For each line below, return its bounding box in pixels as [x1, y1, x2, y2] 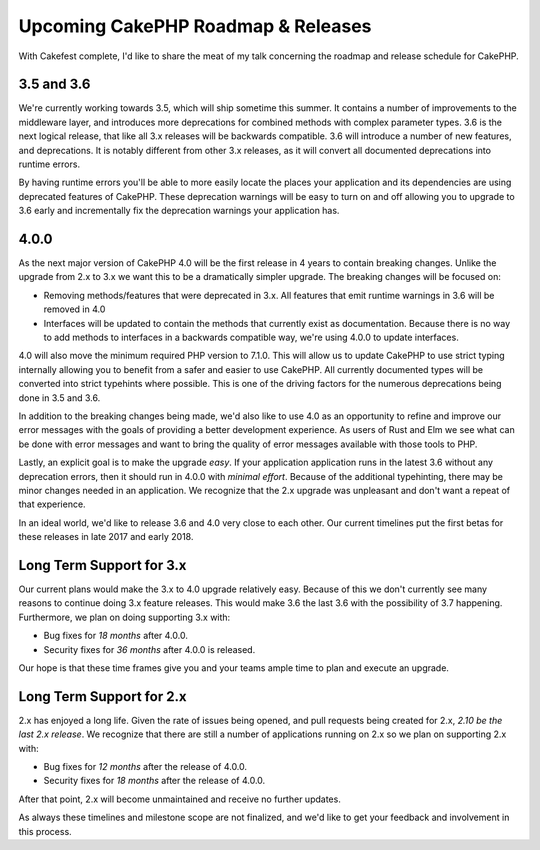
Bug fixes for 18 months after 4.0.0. [43, 630, 189, 642]
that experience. [18, 498, 86, 510]
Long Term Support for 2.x [18, 688, 187, 705]
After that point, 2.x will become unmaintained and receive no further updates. [18, 793, 342, 805]
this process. [18, 825, 72, 837]
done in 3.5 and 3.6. [18, 391, 101, 404]
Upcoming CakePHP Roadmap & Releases [18, 15, 372, 37]
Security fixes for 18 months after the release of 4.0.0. [43, 775, 266, 787]
